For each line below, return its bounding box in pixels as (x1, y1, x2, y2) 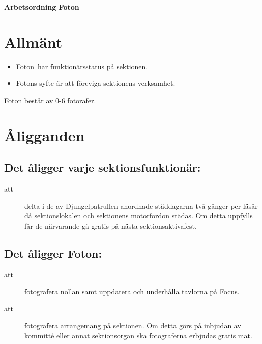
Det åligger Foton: (4, 245, 102, 261)
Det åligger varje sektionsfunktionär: (4, 160, 201, 175)
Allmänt (4, 31, 63, 52)
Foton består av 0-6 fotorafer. (4, 95, 96, 105)
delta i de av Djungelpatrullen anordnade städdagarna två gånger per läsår (24, 200, 258, 211)
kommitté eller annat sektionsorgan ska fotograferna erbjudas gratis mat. (24, 330, 252, 341)
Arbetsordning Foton (4, 2, 79, 12)
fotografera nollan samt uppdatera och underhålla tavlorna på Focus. (24, 286, 240, 297)
